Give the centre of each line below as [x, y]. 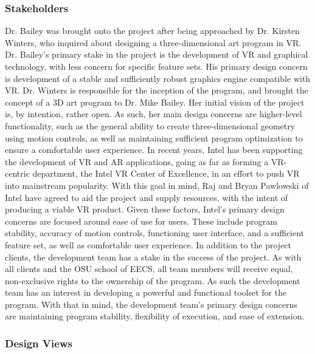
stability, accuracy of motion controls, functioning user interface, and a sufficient [155, 233]
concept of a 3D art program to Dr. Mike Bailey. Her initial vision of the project [155, 102]
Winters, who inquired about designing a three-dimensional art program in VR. [153, 42]
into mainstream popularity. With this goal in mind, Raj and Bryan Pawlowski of [157, 185]
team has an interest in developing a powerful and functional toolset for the [146, 292]
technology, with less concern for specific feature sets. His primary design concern [156, 66]
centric [17, 173]
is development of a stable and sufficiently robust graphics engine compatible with [158, 78]
